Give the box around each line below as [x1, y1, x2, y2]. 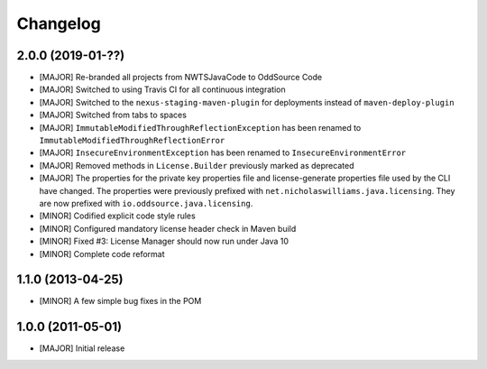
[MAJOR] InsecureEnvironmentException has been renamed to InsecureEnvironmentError [39, 147, 407, 158]
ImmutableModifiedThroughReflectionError [39, 135, 225, 146]
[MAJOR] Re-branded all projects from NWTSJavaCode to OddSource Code [39, 72, 323, 83]
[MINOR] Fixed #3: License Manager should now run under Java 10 [39, 235, 289, 247]
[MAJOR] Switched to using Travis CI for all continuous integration [39, 84, 286, 95]
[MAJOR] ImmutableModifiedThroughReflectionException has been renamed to [39, 122, 362, 133]
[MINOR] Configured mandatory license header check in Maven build [39, 223, 297, 234]
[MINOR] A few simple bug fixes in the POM [39, 296, 202, 307]
